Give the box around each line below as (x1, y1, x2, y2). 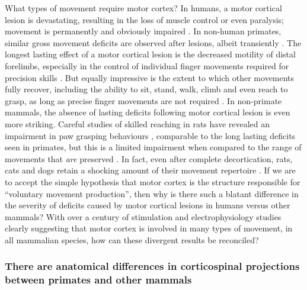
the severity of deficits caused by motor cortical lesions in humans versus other (5, 199, 290, 211)
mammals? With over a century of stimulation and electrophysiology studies (5, 210, 282, 223)
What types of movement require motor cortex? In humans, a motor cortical (5, 2, 282, 14)
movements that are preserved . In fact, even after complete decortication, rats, (5, 152, 293, 165)
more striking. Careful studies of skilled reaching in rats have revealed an (5, 117, 270, 130)
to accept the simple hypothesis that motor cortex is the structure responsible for (5, 175, 300, 188)
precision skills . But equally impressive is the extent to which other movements (5, 71, 295, 83)
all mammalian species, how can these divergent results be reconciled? (5, 233, 259, 246)
